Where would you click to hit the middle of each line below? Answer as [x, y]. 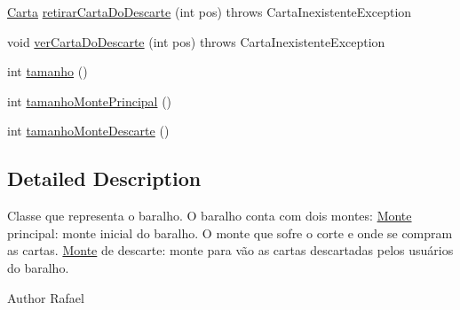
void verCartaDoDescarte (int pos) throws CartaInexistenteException [196, 41]
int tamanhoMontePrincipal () [90, 101]
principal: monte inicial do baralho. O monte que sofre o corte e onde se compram [230, 232]
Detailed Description [104, 178]
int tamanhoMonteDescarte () [88, 131]
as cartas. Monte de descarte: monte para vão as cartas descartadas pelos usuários [230, 250]
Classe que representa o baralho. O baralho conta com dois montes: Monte [210, 216]
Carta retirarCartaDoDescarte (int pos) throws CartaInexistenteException [210, 12]
